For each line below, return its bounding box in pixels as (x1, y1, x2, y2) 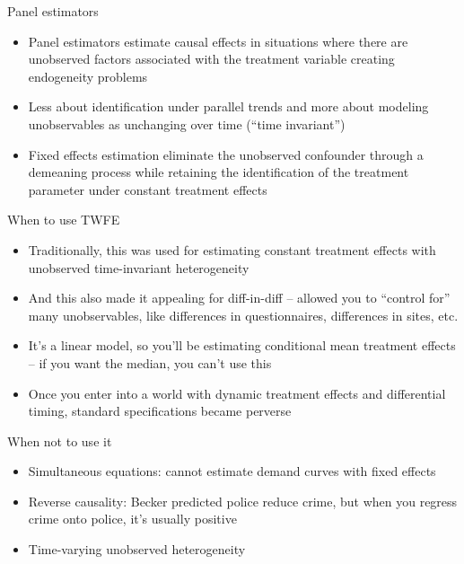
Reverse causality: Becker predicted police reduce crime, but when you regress (28, 491, 458, 510)
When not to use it (7, 431, 112, 450)
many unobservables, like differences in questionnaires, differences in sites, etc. (28, 305, 459, 324)
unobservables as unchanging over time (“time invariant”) (28, 114, 346, 133)
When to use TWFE (7, 210, 120, 229)
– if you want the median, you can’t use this (28, 353, 272, 372)
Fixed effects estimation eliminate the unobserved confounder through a (28, 145, 424, 163)
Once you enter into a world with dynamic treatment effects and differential (28, 383, 446, 402)
